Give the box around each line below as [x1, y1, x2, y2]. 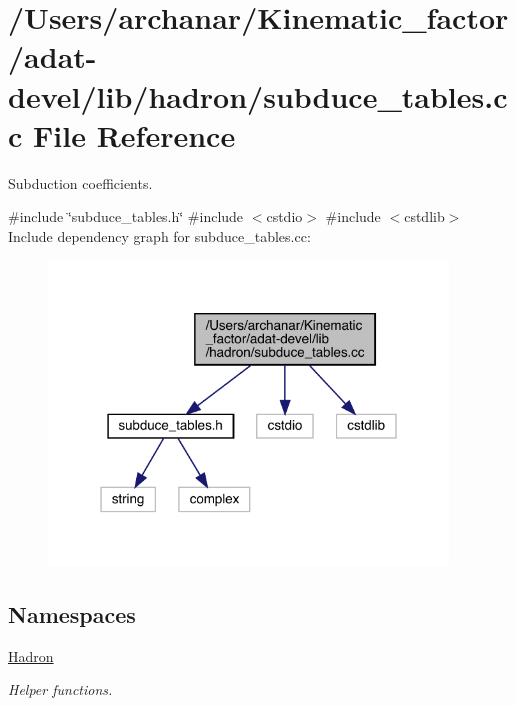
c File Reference [8, 114, 236, 155]
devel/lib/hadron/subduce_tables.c [8, 75, 508, 116]
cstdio [266, 206, 303, 227]
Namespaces [8, 598, 136, 629]
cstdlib [404, 206, 445, 227]
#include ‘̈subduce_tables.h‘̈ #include [8, 206, 244, 227]
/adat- [8, 36, 97, 77]
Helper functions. [8, 679, 113, 700]
